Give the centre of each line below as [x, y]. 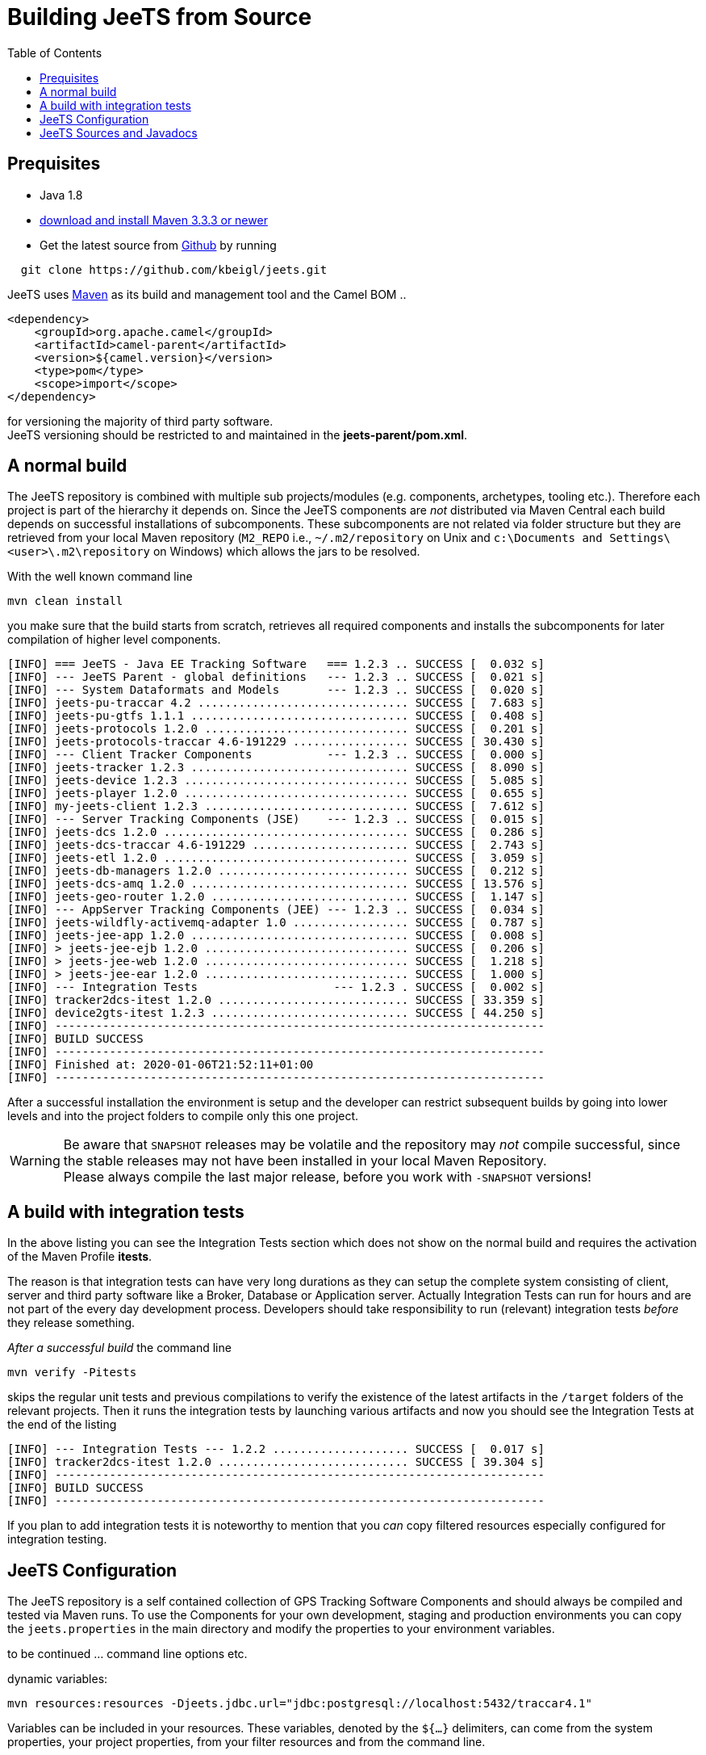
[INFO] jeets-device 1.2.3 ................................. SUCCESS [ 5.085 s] [276, 781]
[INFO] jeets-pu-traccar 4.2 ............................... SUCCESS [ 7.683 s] [276, 703]
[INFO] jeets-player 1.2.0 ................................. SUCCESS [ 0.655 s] [276, 794]
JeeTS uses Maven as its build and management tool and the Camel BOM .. [207, 294]
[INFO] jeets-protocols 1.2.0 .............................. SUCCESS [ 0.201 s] [276, 729]
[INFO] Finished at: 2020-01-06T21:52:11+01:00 [161, 1065]
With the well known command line [100, 577]
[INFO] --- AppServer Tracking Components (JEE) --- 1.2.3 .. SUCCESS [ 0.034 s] [276, 910]
